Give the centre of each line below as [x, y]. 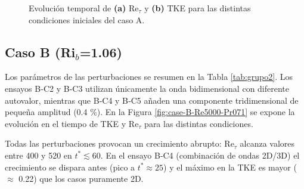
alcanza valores [267, 143]
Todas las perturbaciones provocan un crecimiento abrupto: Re [120, 143]
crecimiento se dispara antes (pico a [70, 167]
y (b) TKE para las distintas [198, 8]
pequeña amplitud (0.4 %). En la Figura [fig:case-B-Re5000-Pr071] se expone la [150, 112]
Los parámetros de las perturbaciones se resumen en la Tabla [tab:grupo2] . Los [149, 77]
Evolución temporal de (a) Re [84, 8]
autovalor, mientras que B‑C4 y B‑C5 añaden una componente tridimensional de [152, 100]
